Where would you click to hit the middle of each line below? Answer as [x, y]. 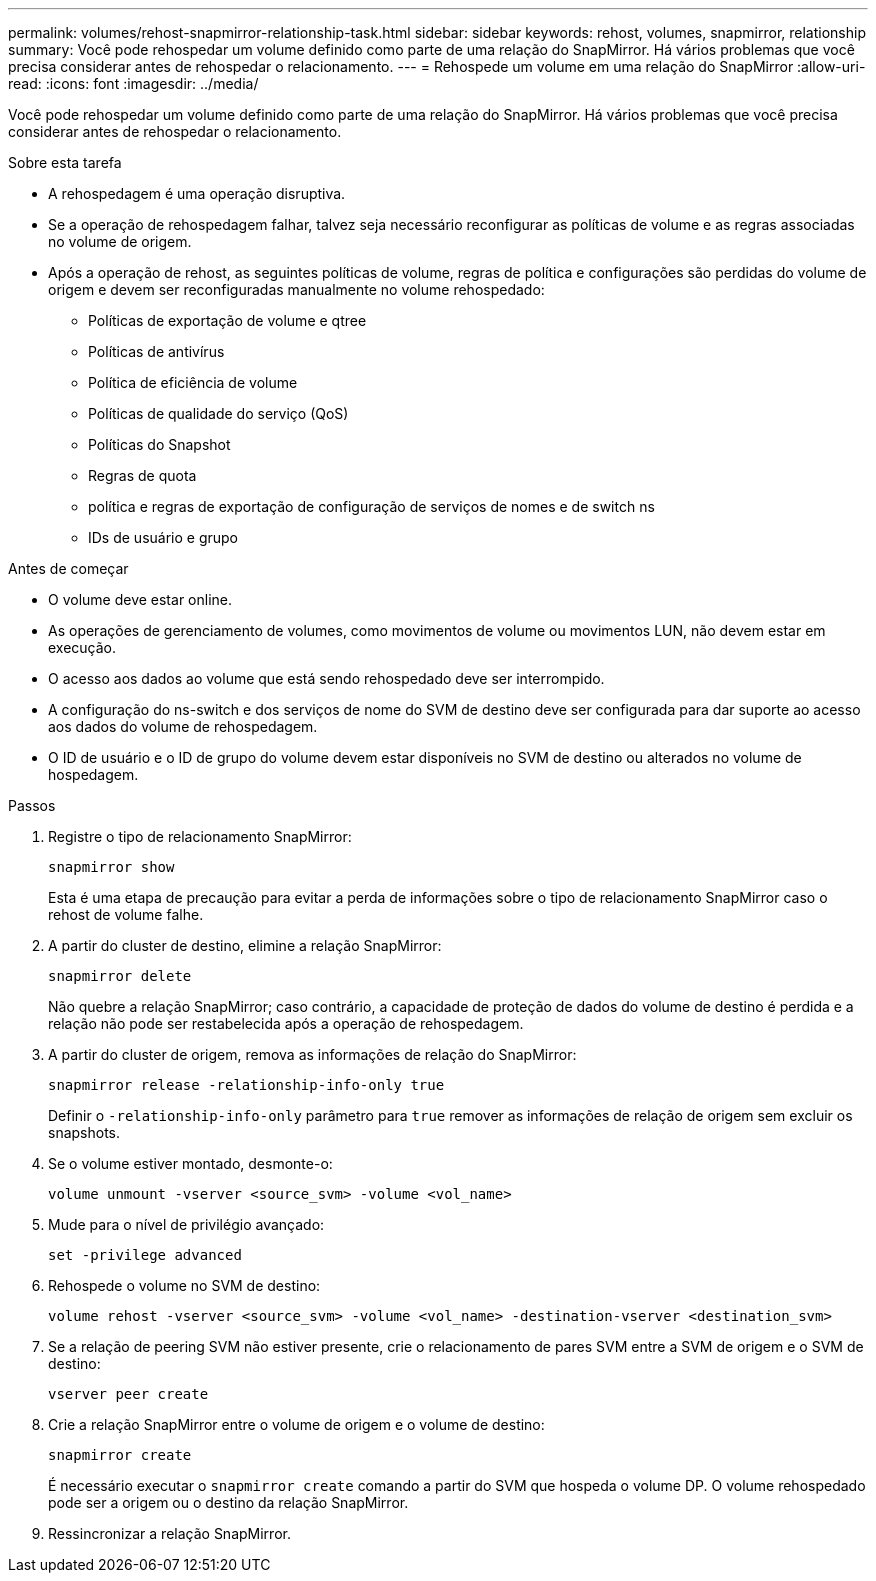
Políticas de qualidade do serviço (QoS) [218, 413]
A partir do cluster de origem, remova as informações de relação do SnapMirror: [312, 1054]
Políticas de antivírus [156, 351]
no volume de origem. [120, 241]
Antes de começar [68, 568]
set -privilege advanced [145, 1255]
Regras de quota [142, 475]
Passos [32, 805]
